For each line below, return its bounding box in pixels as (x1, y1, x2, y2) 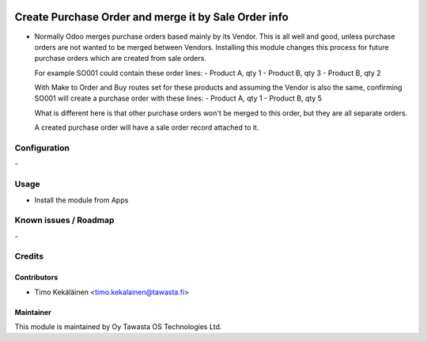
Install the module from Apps (34, 195, 129, 205)
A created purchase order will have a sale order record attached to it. (34, 123, 259, 132)
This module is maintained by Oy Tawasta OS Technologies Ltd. (14, 322, 222, 332)
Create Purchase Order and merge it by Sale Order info (14, 10, 289, 24)
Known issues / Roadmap (14, 214, 115, 225)
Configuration (14, 142, 70, 153)
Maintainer (14, 307, 51, 316)
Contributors (14, 273, 59, 282)
